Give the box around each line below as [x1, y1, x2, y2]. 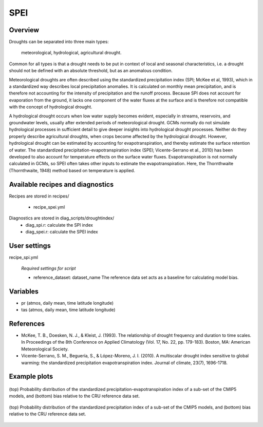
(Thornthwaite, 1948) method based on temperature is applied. [9, 167, 135, 173]
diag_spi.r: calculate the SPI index [25, 222, 94, 228]
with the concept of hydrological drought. [9, 104, 93, 110]
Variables [9, 287, 39, 295]
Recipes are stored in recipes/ [9, 193, 69, 199]
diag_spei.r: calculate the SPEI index [25, 229, 98, 235]
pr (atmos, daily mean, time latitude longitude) [21, 300, 114, 306]
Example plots [9, 372, 53, 381]
